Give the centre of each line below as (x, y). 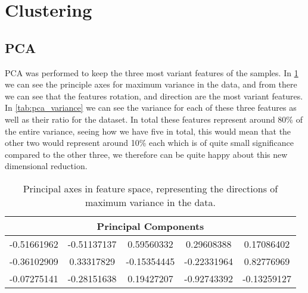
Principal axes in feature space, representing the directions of (150, 188)
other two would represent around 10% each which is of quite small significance (149, 143)
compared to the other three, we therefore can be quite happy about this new (146, 154)
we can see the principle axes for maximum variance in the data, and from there (151, 84)
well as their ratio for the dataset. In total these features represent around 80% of (154, 119)
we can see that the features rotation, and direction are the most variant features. (154, 96)
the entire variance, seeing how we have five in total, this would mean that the (148, 131)
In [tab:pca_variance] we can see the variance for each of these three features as (151, 107)
